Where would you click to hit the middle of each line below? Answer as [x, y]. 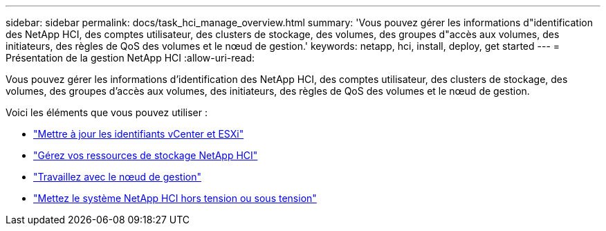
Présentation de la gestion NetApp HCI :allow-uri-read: [130, 58]
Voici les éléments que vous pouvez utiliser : [107, 112]
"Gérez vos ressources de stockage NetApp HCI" [146, 155]
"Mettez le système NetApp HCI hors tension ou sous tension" [175, 198]
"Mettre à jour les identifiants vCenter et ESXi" [139, 134]
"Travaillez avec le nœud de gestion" [118, 177]
